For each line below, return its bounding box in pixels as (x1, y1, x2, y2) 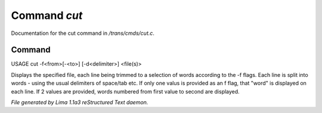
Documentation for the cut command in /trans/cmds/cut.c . (11, 30, 155, 37)
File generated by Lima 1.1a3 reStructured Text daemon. (11, 99, 148, 106)
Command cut (11, 9, 83, 22)
